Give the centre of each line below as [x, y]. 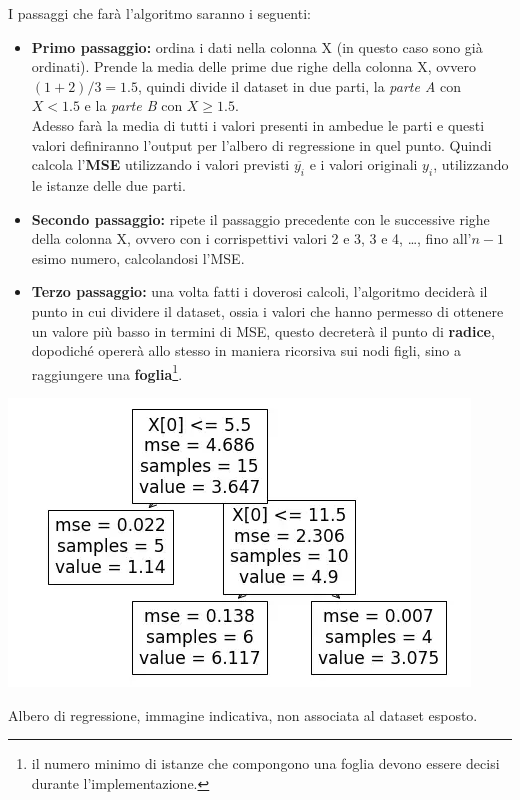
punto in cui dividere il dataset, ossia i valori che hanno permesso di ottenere [267, 310]
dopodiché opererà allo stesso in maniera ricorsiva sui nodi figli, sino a [246, 350]
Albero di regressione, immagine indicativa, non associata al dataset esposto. [243, 714]
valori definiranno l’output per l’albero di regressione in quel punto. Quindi [261, 144]
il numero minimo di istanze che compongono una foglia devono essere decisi [265, 763]
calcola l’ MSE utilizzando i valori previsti [160, 164]
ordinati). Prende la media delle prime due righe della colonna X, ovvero [253, 66]
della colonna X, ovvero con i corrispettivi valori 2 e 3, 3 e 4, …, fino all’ [251, 238]
